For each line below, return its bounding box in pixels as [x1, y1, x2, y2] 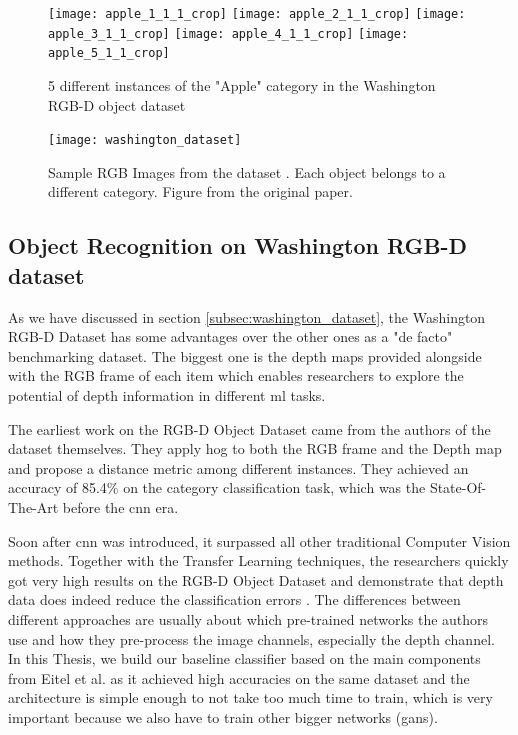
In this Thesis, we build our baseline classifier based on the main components [8, 648, 481, 669]
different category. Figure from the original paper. [48, 181, 353, 202]
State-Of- [429, 477, 487, 498]
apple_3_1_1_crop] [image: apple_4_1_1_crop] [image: [48, 26, 409, 41]
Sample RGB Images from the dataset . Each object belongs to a [48, 161, 446, 182]
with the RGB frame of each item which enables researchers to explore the [8, 365, 464, 386]
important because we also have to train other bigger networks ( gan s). [8, 706, 438, 727]
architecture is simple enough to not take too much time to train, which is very [8, 687, 493, 708]
